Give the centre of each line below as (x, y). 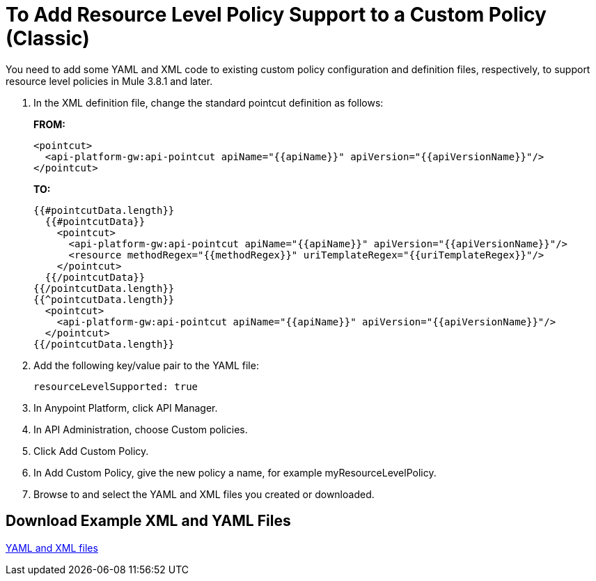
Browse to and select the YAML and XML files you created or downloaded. (204, 494)
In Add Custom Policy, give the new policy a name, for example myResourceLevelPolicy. (235, 472)
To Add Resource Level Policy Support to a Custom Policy (276, 15)
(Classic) (48, 38)
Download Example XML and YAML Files (148, 521)
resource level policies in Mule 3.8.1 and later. (109, 81)
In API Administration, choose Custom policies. (141, 429)
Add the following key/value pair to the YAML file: (146, 365)
